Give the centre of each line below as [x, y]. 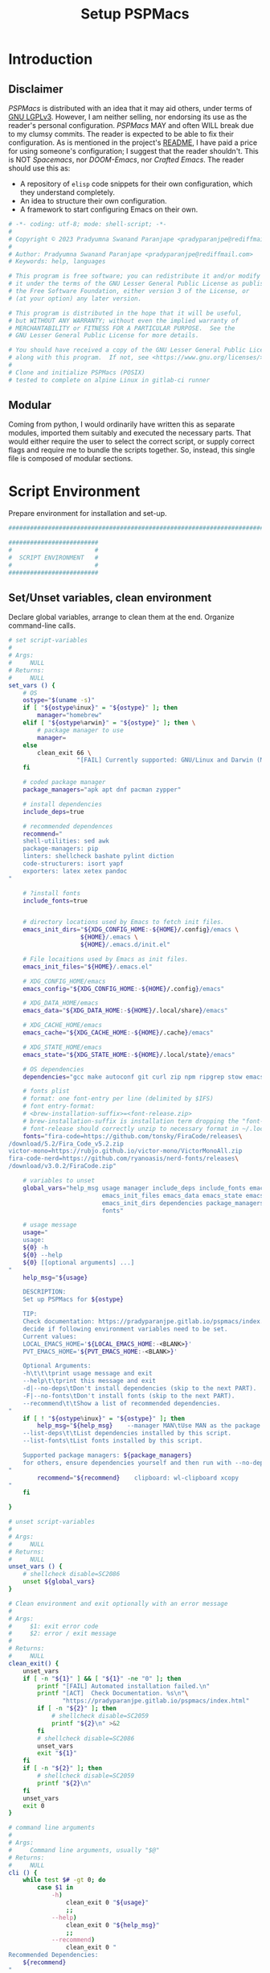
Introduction [51, 59]
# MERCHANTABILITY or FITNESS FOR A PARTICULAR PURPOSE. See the [122, 328]
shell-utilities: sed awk [66, 841]
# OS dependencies [53, 1069]
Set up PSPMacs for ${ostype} [74, 1300]
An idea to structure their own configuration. [93, 201]
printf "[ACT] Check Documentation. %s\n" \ [113, 1694]
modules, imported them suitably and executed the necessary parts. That [130, 433]
